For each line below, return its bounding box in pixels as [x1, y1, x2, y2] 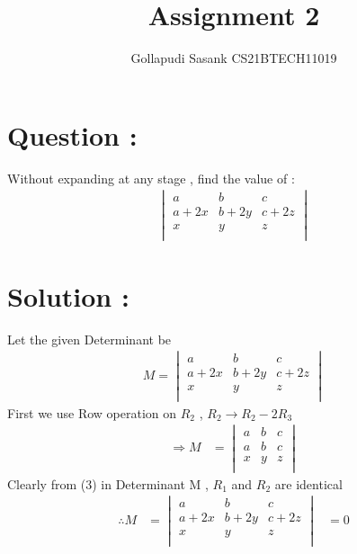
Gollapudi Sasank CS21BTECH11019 [130, 49, 337, 67]
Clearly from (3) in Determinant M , [7, 474, 209, 493]
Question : [7, 116, 138, 153]
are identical [274, 474, 343, 493]
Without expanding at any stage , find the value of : [7, 168, 295, 187]
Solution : [7, 277, 129, 314]
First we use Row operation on [7, 403, 177, 422]
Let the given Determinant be [7, 329, 172, 348]
